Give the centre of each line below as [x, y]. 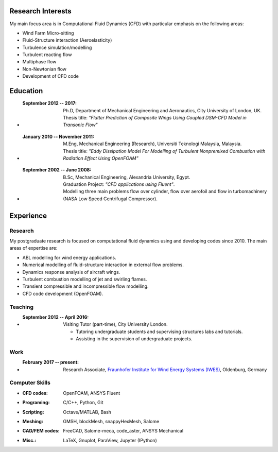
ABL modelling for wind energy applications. [69, 257]
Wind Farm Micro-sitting [48, 33]
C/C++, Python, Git [83, 403]
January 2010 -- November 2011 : [58, 136]
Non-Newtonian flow [45, 69]
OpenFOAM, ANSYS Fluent [92, 393]
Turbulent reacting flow [47, 55]
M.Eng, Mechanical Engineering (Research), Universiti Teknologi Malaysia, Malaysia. [152, 144]
